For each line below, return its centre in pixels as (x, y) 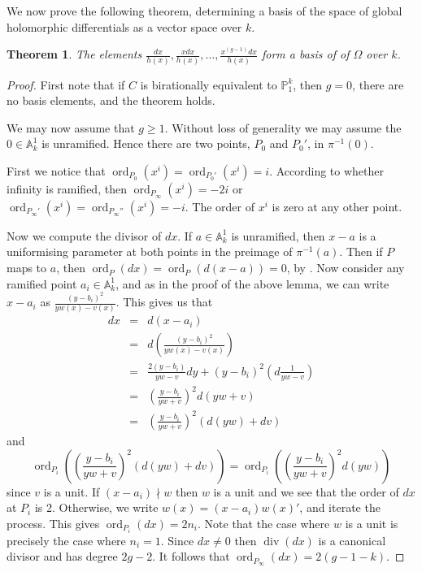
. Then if (361, 251)
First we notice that (56, 170)
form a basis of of (305, 54)
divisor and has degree (62, 556)
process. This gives (53, 523)
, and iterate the (340, 507)
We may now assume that (71, 127)
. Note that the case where (264, 523)
